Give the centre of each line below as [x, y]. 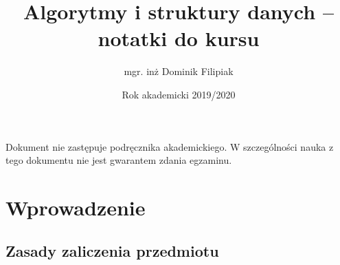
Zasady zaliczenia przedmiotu [112, 251]
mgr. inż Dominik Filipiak [179, 71]
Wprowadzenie [76, 207]
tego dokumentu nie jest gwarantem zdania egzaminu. [119, 160]
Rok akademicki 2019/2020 [179, 94]
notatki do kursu [179, 38]
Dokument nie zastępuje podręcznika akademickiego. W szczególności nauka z [170, 146]
